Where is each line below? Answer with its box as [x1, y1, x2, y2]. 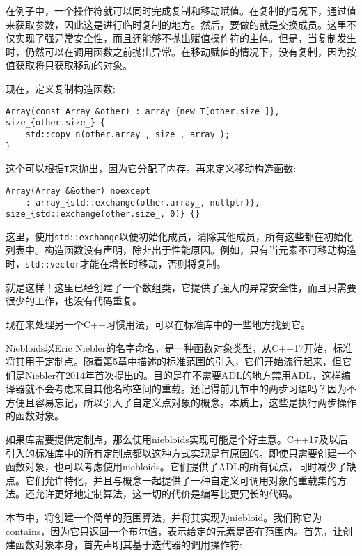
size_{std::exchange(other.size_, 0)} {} [6, 209, 200, 219]
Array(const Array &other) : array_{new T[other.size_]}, [6, 106, 280, 116]
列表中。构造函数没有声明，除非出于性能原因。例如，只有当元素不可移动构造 [6, 242, 356, 257]
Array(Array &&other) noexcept [6, 185, 150, 196]
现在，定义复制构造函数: [6, 81, 116, 95]
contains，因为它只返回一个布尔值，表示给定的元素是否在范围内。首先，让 [6, 523, 343, 538]
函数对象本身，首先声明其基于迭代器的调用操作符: [15, 537, 242, 552]
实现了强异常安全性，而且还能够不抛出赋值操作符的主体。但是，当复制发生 [15, 31, 356, 45]
